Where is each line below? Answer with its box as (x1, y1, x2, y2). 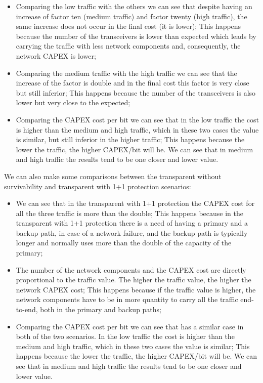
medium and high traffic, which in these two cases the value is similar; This (16, 341, 250, 351)
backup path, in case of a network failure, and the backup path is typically (16, 227, 248, 238)
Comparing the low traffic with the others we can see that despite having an (16, 1, 252, 11)
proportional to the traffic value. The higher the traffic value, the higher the (16, 274, 251, 285)
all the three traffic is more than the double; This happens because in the (16, 207, 243, 218)
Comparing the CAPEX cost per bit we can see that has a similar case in (16, 321, 244, 331)
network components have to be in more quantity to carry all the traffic (16, 294, 238, 305)
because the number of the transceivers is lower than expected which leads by (16, 30, 256, 41)
